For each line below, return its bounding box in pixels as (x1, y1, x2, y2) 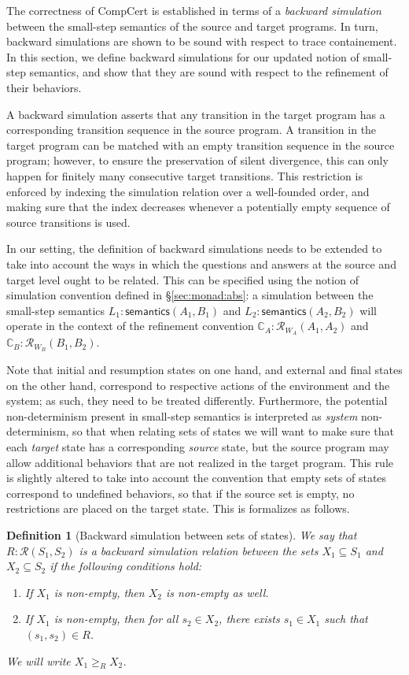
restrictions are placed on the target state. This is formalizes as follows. (6, 500, 350, 517)
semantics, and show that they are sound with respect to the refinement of (29, 64, 389, 80)
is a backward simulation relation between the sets (79, 542, 319, 558)
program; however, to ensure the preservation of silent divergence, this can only (6, 152, 389, 169)
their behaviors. (6, 79, 82, 95)
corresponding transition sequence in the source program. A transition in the (6, 121, 377, 138)
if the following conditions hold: (50, 558, 202, 574)
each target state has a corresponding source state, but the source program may (6, 438, 389, 454)
